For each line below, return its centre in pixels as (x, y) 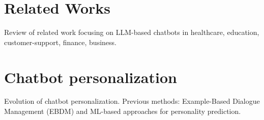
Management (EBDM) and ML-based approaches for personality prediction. (123, 111)
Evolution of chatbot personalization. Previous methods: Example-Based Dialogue (132, 101)
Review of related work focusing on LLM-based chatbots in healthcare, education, (132, 32)
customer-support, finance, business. (60, 42)
